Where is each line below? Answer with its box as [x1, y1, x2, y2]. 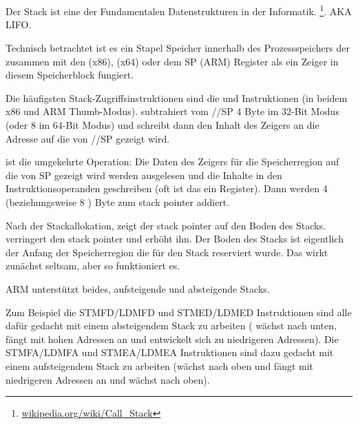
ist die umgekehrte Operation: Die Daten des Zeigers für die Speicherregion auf [6, 154, 339, 169]
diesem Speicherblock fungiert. [6, 68, 134, 82]
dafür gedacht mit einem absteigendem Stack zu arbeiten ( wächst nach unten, [6, 318, 337, 333]
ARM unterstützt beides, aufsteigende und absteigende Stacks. [6, 281, 270, 296]
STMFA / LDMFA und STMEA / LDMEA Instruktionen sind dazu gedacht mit [6, 345, 334, 360]
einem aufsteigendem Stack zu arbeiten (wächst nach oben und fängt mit [6, 358, 314, 373]
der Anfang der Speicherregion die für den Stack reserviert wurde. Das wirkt [6, 245, 328, 259]
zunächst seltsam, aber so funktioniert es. [6, 258, 180, 273]
